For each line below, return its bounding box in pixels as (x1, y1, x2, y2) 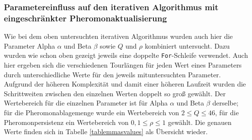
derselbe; (212, 98, 238, 108)
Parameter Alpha (4, 40, 55, 51)
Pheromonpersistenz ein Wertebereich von (4, 117, 129, 127)
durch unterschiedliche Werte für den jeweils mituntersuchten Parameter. (4, 69, 221, 79)
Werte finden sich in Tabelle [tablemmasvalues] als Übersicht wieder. (4, 126, 208, 137)
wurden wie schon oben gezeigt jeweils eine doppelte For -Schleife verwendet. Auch (4, 50, 248, 60)
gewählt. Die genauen (168, 117, 232, 127)
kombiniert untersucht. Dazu (145, 40, 230, 51)
